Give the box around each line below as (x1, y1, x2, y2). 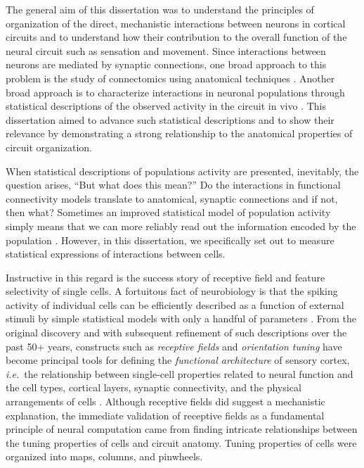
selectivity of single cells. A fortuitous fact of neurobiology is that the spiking (6, 284, 338, 298)
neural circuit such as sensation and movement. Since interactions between (6, 43, 326, 58)
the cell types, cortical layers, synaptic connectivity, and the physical (6, 380, 301, 395)
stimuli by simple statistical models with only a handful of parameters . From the (6, 311, 356, 326)
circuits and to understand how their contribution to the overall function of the (6, 30, 347, 44)
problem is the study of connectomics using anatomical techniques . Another (6, 70, 335, 85)
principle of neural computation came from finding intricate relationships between (6, 422, 358, 436)
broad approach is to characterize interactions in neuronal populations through (6, 84, 345, 99)
